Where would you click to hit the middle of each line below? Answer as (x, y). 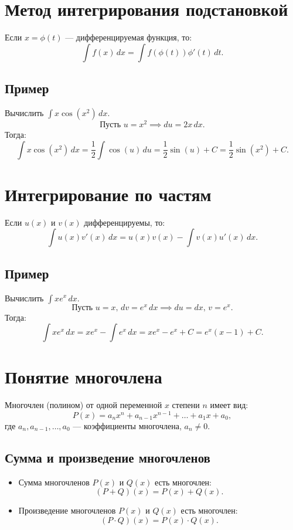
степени (186, 405)
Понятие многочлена (84, 377)
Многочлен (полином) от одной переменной (84, 405)
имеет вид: (229, 405)
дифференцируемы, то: (125, 222)
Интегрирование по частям (108, 194)
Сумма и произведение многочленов (108, 457)
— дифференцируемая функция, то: (129, 37)
